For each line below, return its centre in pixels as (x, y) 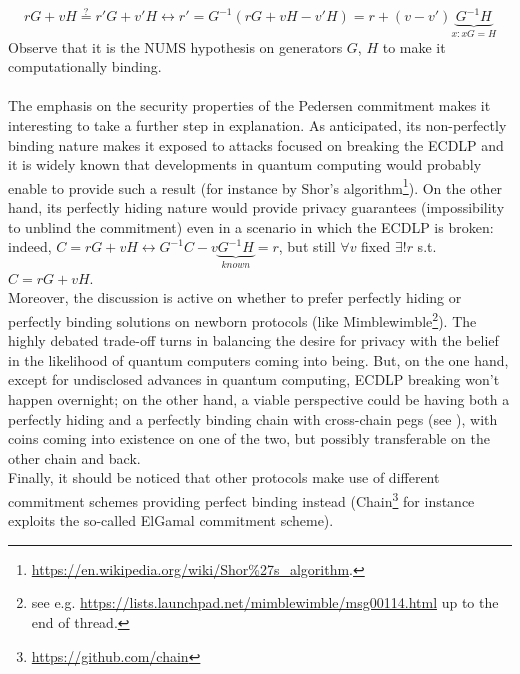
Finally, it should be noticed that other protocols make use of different (224, 477)
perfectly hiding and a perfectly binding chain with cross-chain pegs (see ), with (253, 418)
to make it (414, 46)
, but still (307, 246)
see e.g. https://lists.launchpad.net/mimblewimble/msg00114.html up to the (265, 602)
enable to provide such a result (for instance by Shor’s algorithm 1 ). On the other (255, 186)
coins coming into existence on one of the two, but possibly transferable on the (249, 438)
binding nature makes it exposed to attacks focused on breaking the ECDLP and (256, 144)
